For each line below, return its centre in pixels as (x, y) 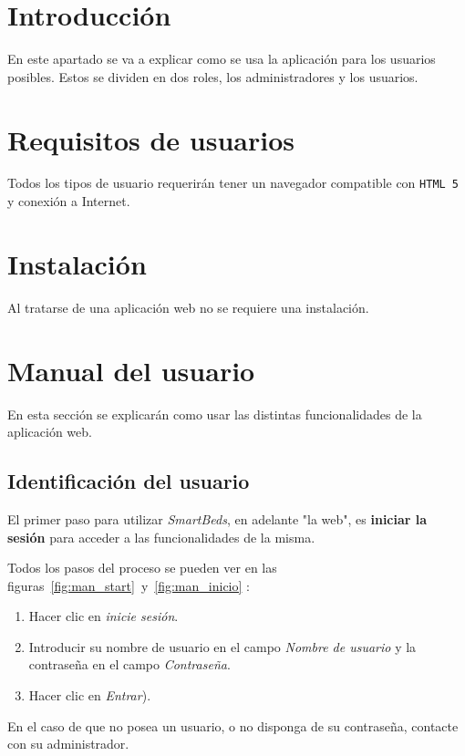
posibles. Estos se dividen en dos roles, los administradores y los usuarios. (213, 76)
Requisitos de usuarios (151, 139)
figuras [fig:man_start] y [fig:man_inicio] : (129, 585)
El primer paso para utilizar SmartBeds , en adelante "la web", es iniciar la (217, 518)
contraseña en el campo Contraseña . (129, 664)
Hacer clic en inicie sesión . (103, 616)
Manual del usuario (131, 370)
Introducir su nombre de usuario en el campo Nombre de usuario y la (222, 646)
